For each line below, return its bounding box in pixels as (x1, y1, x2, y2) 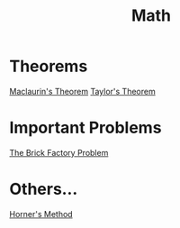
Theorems (9, 56, 88, 77)
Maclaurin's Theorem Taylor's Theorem (9, 86, 156, 96)
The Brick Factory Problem (9, 147, 109, 158)
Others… (9, 179, 78, 199)
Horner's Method (9, 208, 74, 219)
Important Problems (9, 118, 162, 138)
